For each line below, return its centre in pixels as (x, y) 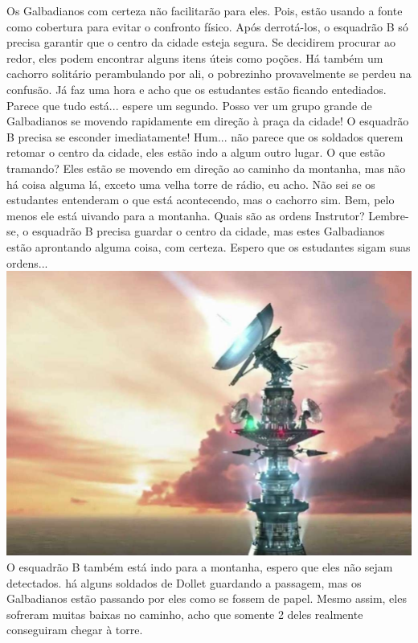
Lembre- (389, 215)
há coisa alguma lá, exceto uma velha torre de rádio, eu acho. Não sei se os (191, 184)
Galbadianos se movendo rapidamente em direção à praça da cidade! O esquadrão (208, 121)
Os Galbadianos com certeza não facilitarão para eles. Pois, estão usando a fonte (205, 10)
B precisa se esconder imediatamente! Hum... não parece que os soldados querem (205, 136)
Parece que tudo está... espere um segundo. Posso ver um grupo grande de (189, 105)
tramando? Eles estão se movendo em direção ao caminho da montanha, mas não (206, 168)
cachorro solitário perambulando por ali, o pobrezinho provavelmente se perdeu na (209, 74)
